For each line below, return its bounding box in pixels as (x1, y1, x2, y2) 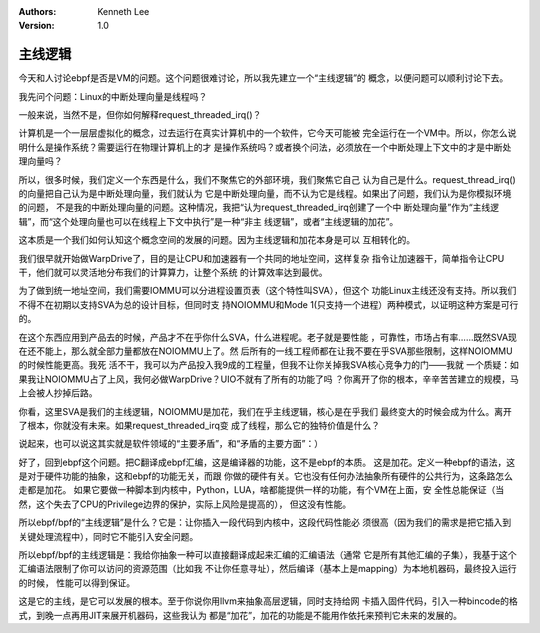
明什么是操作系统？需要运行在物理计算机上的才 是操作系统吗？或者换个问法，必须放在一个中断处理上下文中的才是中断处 (18, 141, 512, 153)
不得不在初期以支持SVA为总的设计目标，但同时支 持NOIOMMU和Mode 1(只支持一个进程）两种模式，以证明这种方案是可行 (18, 298, 519, 310)
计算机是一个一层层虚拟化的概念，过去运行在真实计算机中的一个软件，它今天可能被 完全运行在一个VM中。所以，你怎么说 (18, 127, 517, 139)
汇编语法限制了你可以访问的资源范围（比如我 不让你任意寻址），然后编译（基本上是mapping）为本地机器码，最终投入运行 (18, 563, 517, 575)
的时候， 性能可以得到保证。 (18, 576, 135, 589)
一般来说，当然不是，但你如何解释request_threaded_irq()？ (18, 109, 262, 121)
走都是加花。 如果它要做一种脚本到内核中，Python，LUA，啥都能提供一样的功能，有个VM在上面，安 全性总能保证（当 (18, 484, 505, 496)
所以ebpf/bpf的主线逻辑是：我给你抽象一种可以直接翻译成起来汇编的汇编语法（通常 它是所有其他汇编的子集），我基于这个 (18, 549, 517, 561)
